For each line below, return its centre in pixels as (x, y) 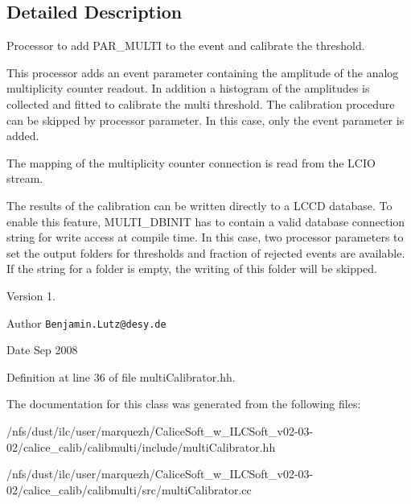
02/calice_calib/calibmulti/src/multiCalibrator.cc (129, 489)
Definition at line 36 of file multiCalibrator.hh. (121, 376)
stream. (25, 178)
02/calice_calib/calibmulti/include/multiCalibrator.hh (141, 446)
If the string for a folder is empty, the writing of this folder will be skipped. (192, 269)
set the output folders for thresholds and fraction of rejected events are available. (206, 252)
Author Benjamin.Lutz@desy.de (86, 322)
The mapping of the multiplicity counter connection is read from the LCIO (191, 162)
